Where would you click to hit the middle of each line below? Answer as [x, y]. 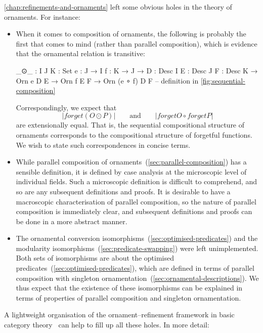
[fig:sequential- [223, 80]
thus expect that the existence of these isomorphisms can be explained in [129, 288]
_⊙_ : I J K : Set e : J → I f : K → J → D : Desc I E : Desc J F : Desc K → [137, 70]
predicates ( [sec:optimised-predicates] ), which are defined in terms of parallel [135, 268]
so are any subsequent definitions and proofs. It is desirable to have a [123, 191]
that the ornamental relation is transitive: [80, 53]
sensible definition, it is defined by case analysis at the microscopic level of [131, 171]
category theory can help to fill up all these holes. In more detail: [107, 325]
